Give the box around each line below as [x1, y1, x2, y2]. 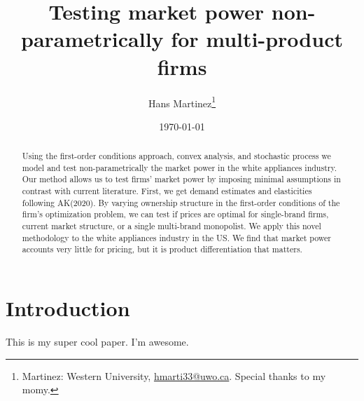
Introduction [6, 294, 130, 322]
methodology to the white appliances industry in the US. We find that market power [22, 231, 331, 243]
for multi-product [171, 25, 343, 53]
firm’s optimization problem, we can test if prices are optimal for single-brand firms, [22, 208, 329, 220]
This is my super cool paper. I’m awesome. [6, 334, 189, 348]
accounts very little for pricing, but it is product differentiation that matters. [22, 243, 302, 255]
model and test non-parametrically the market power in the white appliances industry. [22, 161, 337, 173]
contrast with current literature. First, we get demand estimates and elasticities [22, 185, 312, 197]
